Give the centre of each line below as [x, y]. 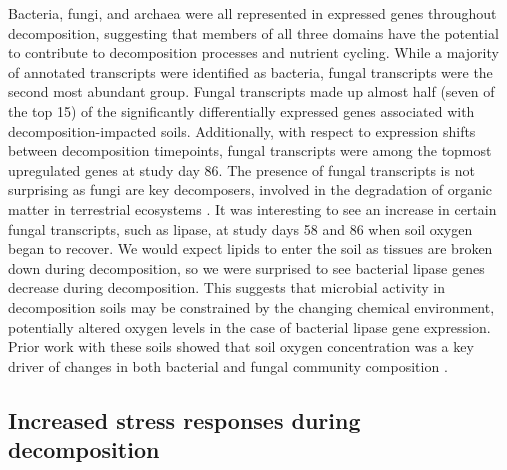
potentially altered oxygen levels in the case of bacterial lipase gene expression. [249, 326]
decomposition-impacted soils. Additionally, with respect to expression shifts [242, 130]
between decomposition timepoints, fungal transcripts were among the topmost [250, 150]
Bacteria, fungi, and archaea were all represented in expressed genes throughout [252, 13]
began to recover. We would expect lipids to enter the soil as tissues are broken [250, 248]
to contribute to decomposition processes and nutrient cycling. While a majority [253, 52]
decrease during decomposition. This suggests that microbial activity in [226, 287]
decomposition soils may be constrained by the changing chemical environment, [251, 306]
